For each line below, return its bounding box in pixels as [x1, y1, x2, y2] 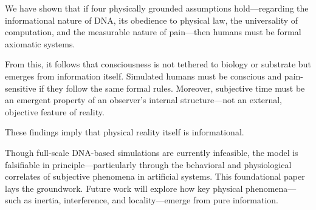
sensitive [5, 81, 36, 94]
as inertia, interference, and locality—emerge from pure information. [24, 194, 279, 206]
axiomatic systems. [5, 37, 75, 50]
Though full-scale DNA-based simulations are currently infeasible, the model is [5, 146, 298, 158]
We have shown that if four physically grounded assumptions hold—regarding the [5, 2, 309, 14]
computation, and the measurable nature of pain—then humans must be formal [5, 25, 301, 38]
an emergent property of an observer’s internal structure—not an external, [5, 93, 282, 106]
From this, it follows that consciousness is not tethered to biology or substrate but [5, 58, 311, 70]
